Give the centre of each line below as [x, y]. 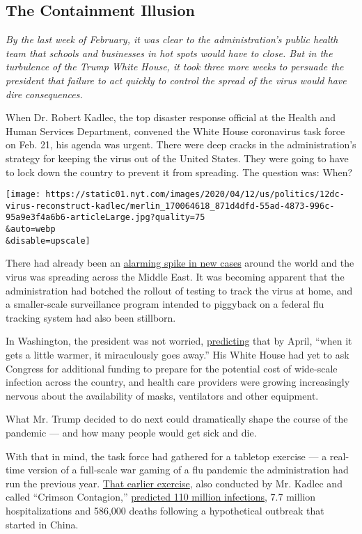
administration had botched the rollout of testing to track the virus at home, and [179, 290]
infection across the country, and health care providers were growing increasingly [178, 382]
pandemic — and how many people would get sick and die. [131, 432]
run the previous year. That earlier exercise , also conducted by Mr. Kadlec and [174, 483]
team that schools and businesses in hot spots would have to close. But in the [169, 53]
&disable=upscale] [48, 241]
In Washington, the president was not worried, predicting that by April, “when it [179, 341]
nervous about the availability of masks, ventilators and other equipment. [162, 395]
